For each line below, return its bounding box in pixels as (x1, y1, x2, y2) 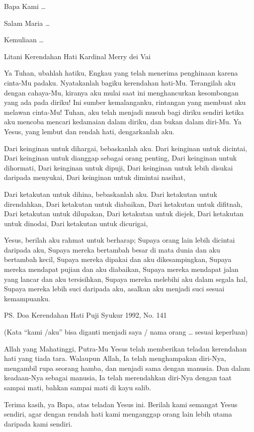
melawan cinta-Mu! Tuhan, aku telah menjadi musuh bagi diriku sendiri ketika (4, 106, 244, 117)
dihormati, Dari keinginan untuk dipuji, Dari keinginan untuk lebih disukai (4, 162, 233, 173)
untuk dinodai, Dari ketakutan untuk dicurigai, (4, 218, 148, 228)
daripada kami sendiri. (4, 418, 73, 429)
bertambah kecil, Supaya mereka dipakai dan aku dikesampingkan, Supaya (4, 254, 232, 264)
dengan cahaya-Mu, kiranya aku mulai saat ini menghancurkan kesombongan (4, 87, 239, 97)
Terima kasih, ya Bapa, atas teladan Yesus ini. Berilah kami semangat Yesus (4, 399, 238, 409)
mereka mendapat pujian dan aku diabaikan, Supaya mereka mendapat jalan (4, 264, 239, 274)
